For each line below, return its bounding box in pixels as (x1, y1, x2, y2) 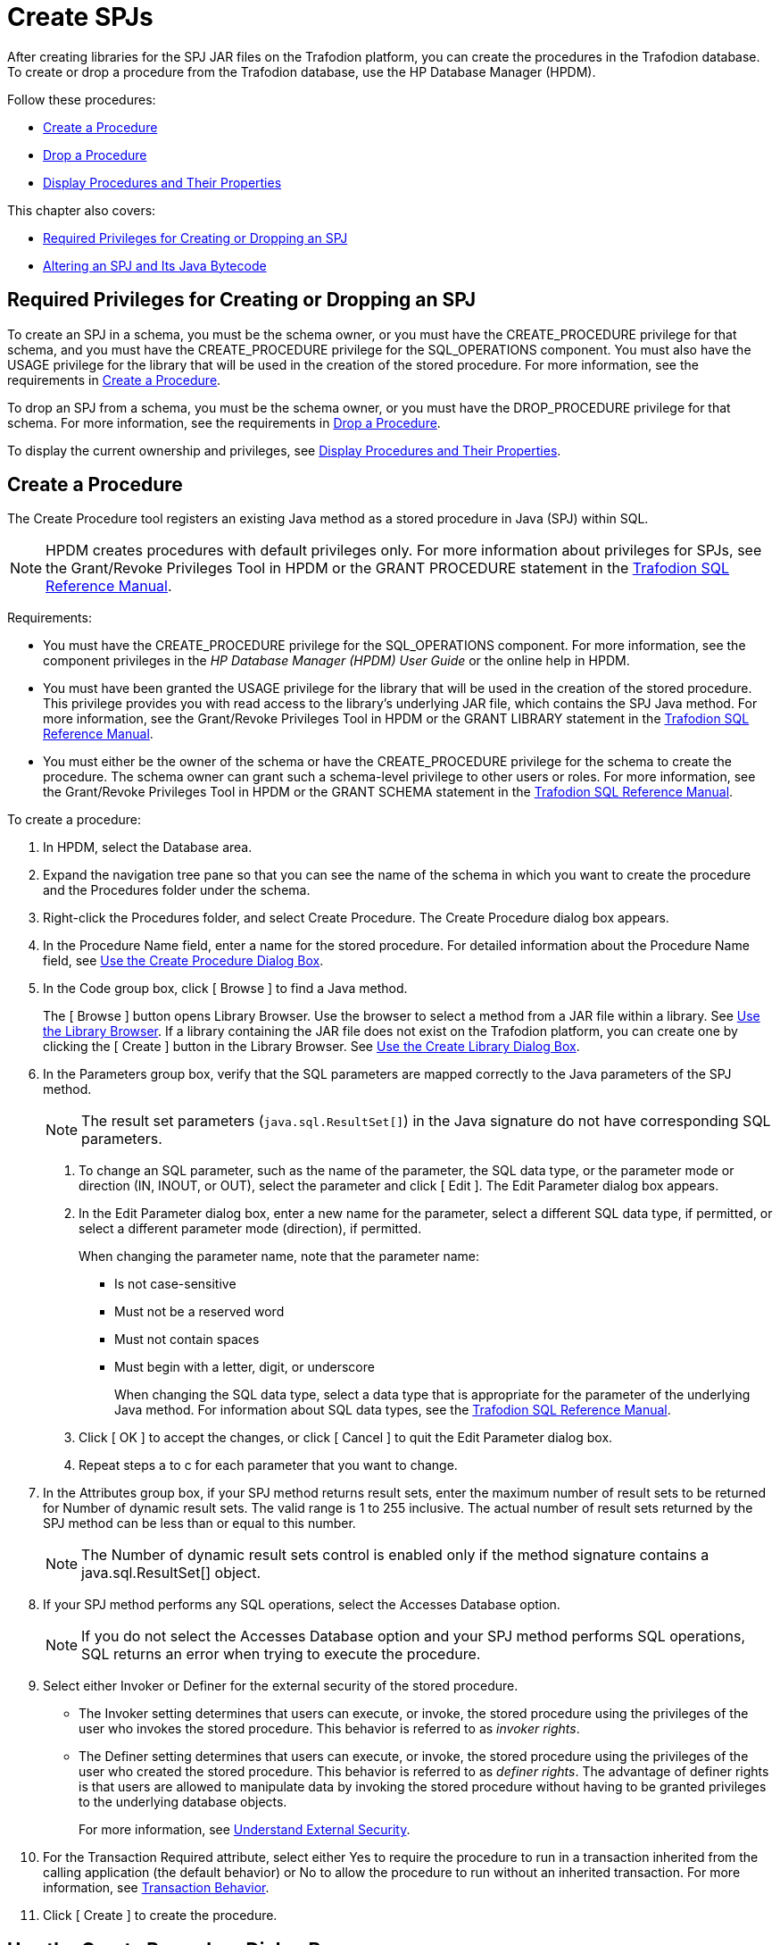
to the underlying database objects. (79, 1794, 287, 1810)
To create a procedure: (7, 812, 142, 828)
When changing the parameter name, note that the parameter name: (79, 1248, 479, 1265)
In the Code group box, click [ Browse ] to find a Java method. (43, 981, 408, 997)
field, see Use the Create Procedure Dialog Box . (43, 953, 324, 969)
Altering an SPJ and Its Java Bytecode (43, 257, 267, 273)
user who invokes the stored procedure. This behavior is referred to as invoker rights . (79, 1721, 580, 1737)
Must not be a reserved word (114, 1304, 285, 1320)
